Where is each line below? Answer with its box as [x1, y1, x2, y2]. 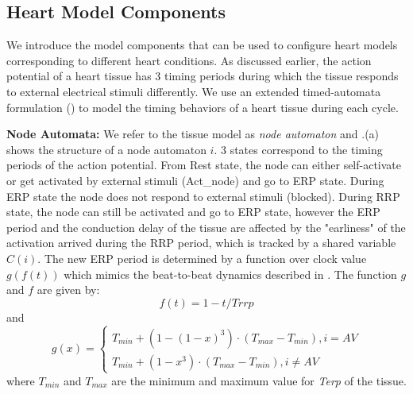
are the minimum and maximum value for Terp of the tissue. [111, 372, 407, 388]
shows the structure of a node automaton [6, 141, 206, 157]
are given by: [37, 281, 100, 298]
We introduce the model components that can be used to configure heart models [6, 37, 398, 53]
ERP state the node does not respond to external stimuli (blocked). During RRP [6, 187, 400, 204]
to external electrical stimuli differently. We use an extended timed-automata [6, 83, 381, 99]
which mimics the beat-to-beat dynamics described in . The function [64, 265, 397, 282]
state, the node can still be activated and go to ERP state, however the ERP [6, 203, 380, 220]
